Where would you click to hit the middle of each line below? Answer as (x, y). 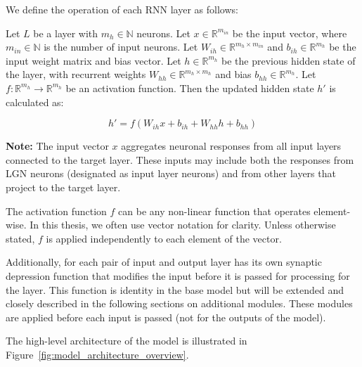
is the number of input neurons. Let (121, 47)
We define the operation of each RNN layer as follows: (122, 9)
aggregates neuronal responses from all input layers (231, 146)
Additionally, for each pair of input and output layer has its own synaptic (164, 262)
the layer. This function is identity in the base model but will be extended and (175, 289)
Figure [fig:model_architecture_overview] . (97, 354)
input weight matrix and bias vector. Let (93, 60)
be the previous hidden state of (289, 60)
